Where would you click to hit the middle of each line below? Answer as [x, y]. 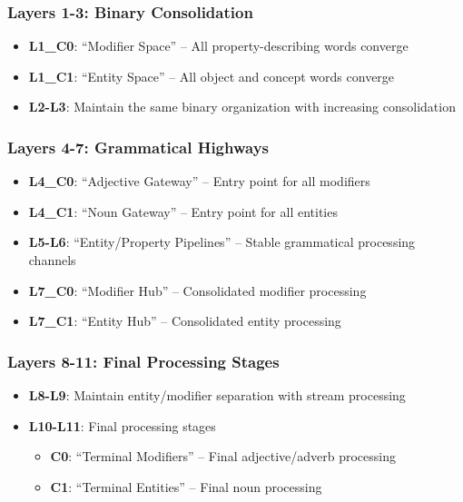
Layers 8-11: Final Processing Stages [143, 361]
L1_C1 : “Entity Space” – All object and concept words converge [212, 76]
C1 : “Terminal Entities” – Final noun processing [186, 486]
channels [52, 260]
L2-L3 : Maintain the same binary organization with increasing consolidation [242, 107]
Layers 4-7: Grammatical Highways [138, 147]
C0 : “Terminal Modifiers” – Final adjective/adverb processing [223, 456]
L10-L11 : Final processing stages [122, 425]
